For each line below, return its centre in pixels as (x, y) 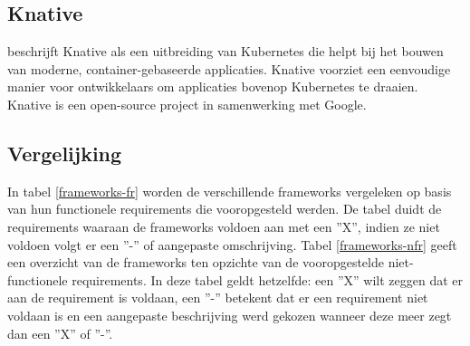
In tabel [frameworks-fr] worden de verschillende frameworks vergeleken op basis (230, 191)
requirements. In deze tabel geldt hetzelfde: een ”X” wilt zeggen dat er (267, 279)
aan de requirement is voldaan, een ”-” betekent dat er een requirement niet (218, 298)
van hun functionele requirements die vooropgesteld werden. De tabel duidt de (225, 209)
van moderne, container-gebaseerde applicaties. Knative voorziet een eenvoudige (229, 68)
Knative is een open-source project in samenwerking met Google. (187, 104)
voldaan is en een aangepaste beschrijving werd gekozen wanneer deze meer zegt (230, 315)
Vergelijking (65, 153)
